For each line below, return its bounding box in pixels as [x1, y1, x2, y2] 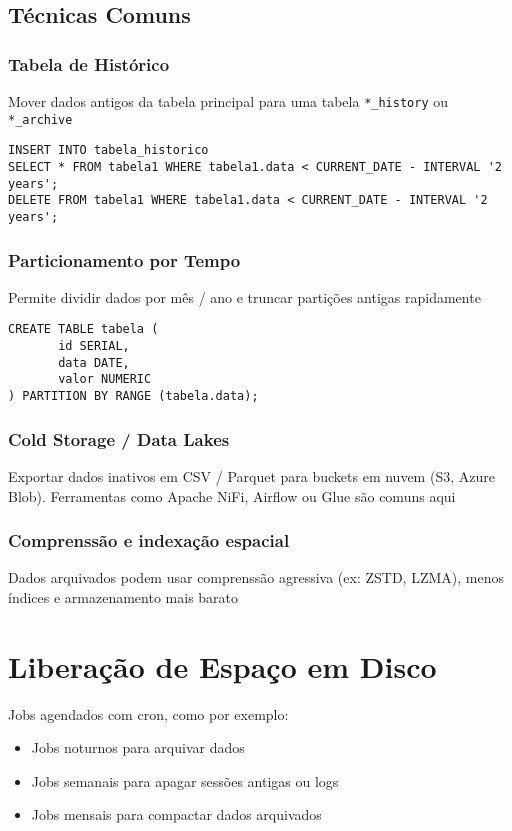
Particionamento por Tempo [8, 247, 241, 272]
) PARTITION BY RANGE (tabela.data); [8, 389, 259, 404]
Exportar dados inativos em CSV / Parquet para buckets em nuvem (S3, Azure [8, 465, 495, 486]
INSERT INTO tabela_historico [8, 143, 209, 158]
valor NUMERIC [58, 372, 152, 387]
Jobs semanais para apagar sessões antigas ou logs [31, 770, 339, 791]
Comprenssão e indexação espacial [8, 528, 290, 553]
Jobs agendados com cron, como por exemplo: [8, 703, 289, 724]
